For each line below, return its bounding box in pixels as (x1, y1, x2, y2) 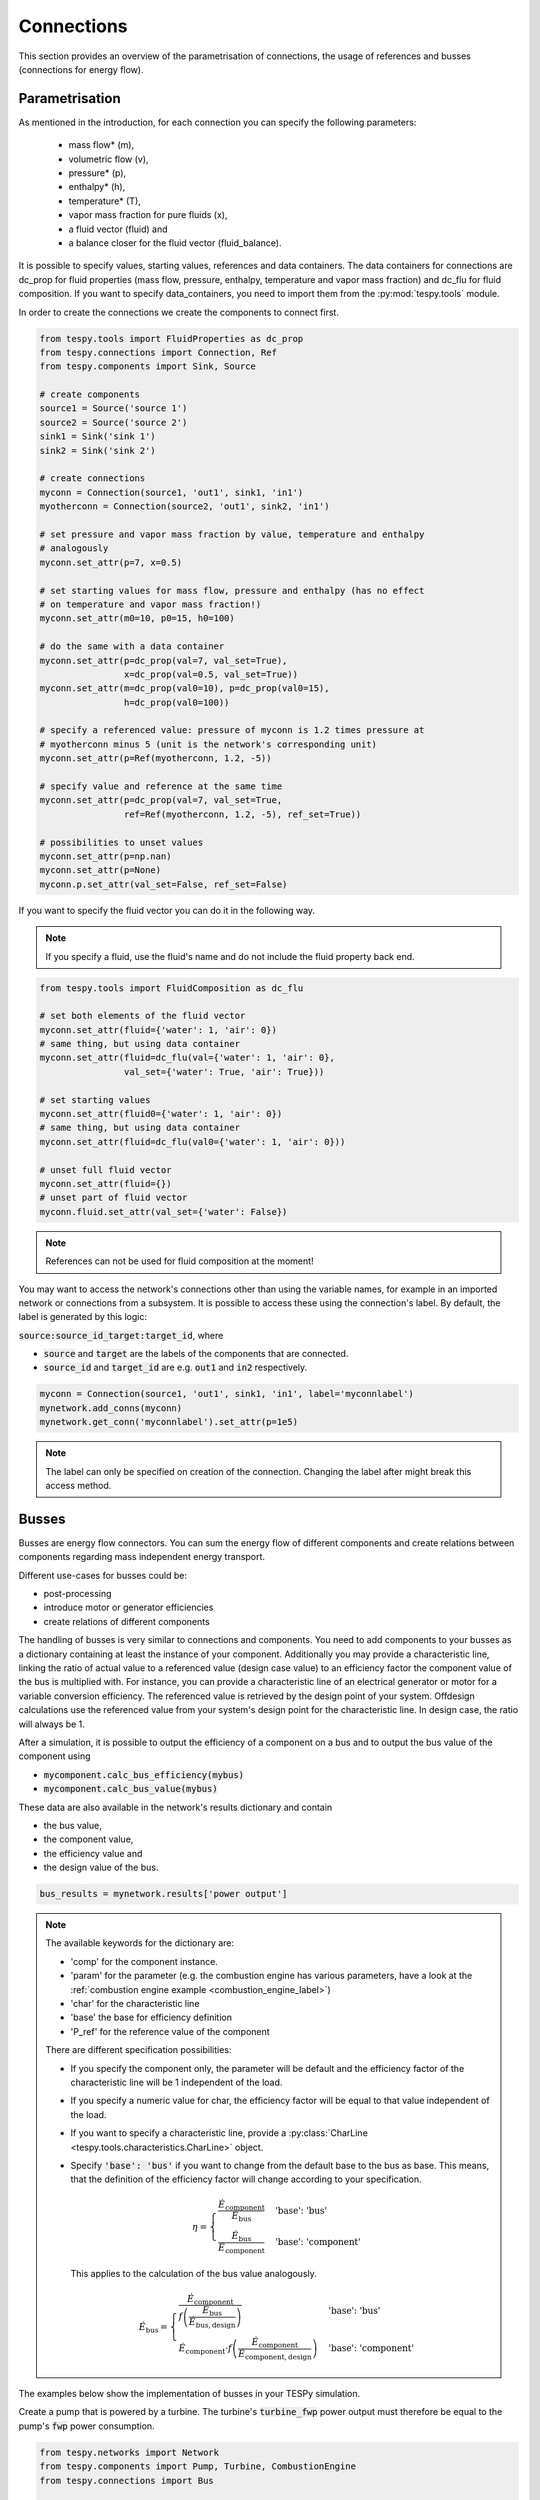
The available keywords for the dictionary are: (45, 1937, 235, 1949)
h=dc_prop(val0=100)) (123, 696, 230, 708)
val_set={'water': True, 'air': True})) (123, 1066, 325, 1077)
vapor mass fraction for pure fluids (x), (68, 209, 228, 221)
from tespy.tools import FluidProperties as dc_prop (39, 333, 304, 344)
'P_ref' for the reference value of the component (70, 2025, 270, 2037)
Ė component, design (238, 2348, 312, 2362)
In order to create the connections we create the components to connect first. (18, 306, 340, 318)
